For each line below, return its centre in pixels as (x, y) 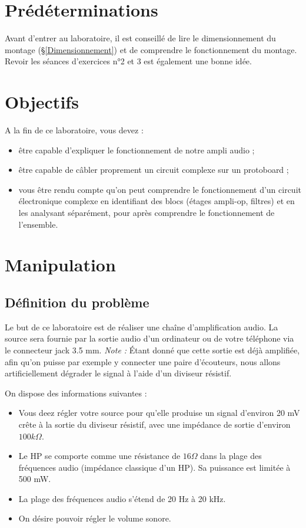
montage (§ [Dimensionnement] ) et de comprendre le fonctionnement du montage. (151, 49)
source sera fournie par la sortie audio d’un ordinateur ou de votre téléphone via (149, 338)
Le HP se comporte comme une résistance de (99, 456)
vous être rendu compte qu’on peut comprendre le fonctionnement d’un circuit (160, 189)
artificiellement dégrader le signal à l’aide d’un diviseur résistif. (118, 373)
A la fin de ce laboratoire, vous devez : (74, 130)
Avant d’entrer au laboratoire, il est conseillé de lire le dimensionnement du (140, 38)
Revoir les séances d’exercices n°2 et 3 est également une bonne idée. (128, 61)
